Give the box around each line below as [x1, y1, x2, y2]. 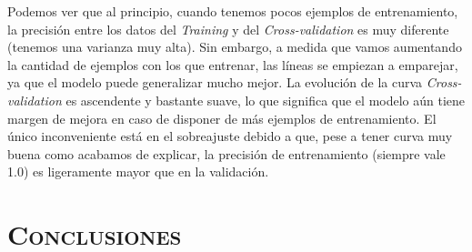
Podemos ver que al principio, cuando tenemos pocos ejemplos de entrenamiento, [7, 2, 458, 20]
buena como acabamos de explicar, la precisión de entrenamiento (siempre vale [7, 144, 446, 163]
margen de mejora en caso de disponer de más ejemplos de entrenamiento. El [7, 108, 437, 127]
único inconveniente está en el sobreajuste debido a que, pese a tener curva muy [7, 126, 453, 146]
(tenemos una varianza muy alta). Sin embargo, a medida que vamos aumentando [7, 37, 462, 56]
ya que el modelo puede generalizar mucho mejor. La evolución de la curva [7, 73, 423, 92]
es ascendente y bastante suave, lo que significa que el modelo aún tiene [65, 90, 466, 109]
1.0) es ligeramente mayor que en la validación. [7, 162, 269, 181]
